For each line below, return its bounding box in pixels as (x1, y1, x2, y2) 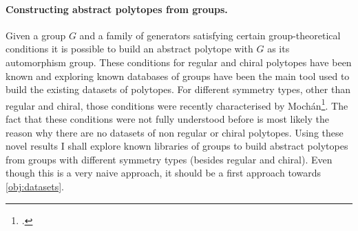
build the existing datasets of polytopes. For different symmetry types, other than (6, 82, 350, 97)
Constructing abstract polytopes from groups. (6, 1, 228, 16)
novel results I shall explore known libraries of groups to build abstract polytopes (6, 139, 348, 153)
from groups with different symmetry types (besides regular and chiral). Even (6, 152, 333, 166)
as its (267, 41, 290, 56)
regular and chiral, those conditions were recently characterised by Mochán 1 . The (6, 96, 348, 112)
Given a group (6, 28, 66, 42)
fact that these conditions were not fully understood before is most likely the (6, 112, 329, 126)
